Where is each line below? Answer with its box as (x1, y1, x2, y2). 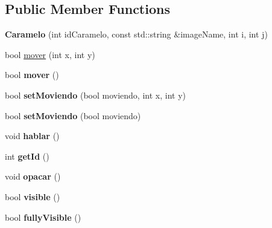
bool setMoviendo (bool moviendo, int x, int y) (5, 88, 186, 101)
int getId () (5, 149, 49, 162)
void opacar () (5, 170, 61, 183)
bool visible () (5, 190, 60, 203)
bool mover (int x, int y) (5, 48, 95, 60)
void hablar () (5, 129, 60, 142)
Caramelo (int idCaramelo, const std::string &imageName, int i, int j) (5, 28, 268, 41)
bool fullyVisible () (5, 210, 81, 223)
